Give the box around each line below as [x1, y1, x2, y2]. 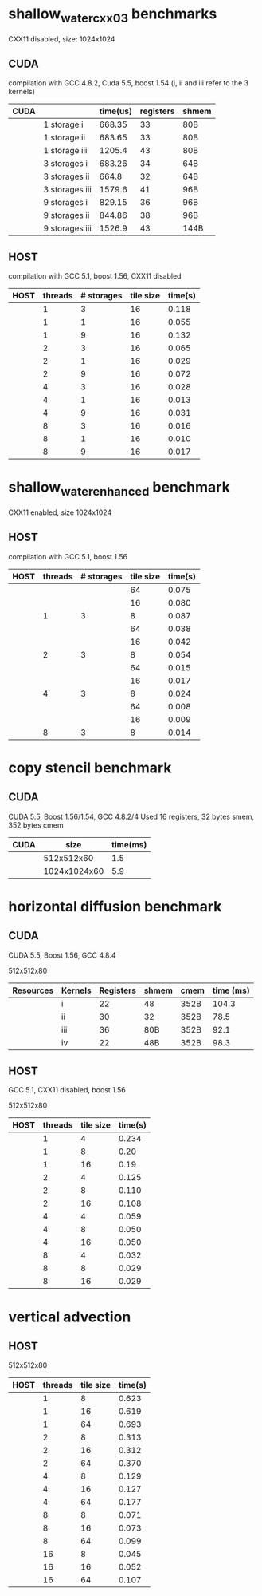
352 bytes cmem [8, 820, 64, 830]
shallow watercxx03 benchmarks [8, 5, 217, 26]
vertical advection [8, 1308, 131, 1325]
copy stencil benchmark [8, 759, 172, 776]
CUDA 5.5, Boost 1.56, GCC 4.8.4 [8, 950, 116, 960]
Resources [12, 985, 54, 996]
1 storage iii [43, 145, 88, 156]
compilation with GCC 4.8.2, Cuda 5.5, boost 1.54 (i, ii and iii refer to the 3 [8, 78, 249, 88]
